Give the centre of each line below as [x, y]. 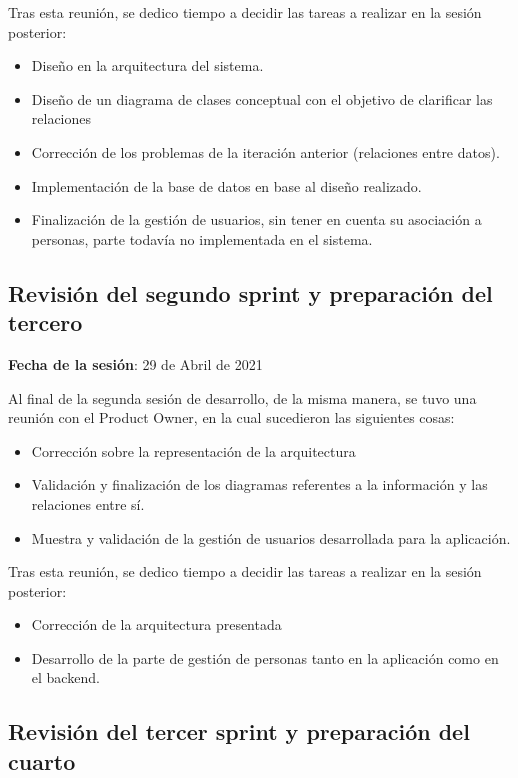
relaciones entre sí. [88, 503]
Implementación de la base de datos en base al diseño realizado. [226, 185]
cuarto [42, 760]
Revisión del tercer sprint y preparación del [239, 731]
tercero [45, 322]
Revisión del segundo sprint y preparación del [250, 292]
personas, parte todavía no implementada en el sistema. [202, 238]
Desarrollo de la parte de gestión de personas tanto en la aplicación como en [265, 657]
